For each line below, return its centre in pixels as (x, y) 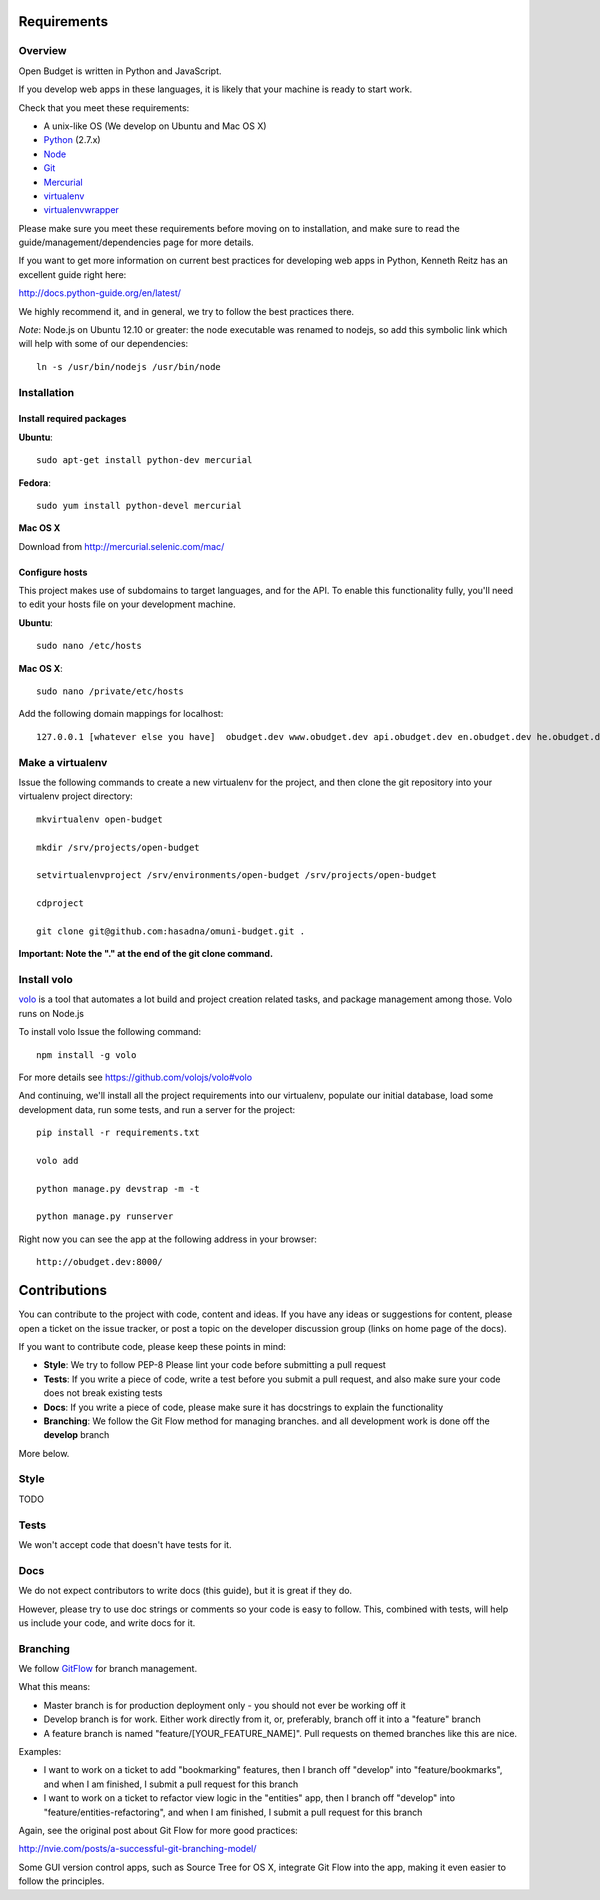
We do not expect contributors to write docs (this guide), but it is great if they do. (185, 1591)
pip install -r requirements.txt (118, 1133)
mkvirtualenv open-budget (100, 819)
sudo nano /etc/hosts (89, 646)
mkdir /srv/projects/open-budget (118, 847)
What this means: (54, 1687)
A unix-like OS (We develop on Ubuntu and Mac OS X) (155, 126)
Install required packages (72, 419)
